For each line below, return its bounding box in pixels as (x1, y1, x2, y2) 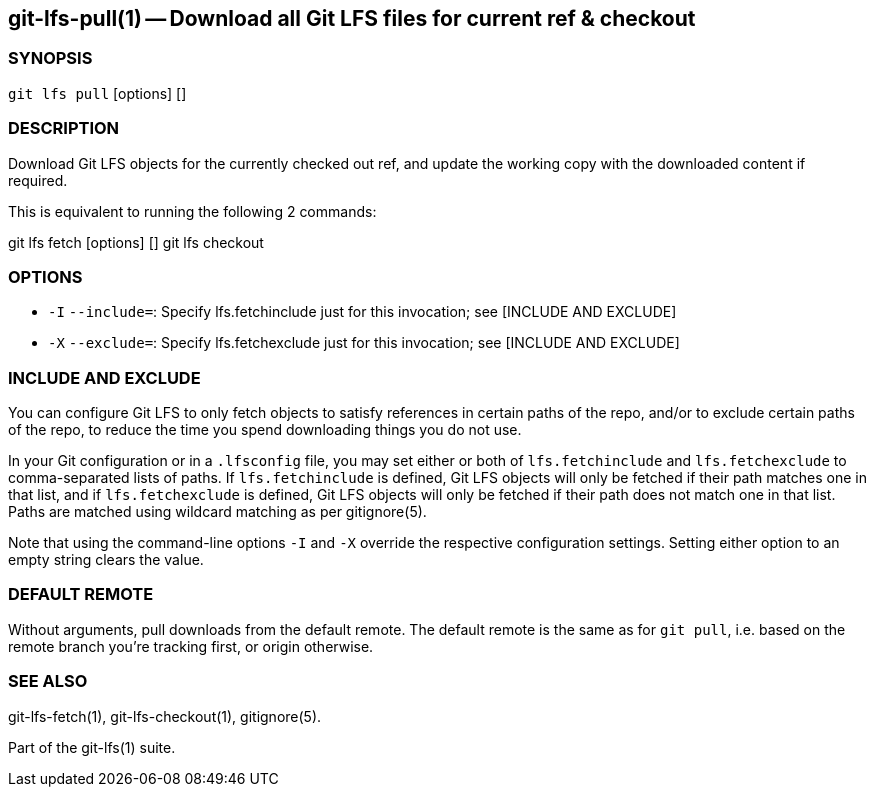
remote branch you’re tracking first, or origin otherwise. (8, 637, 374, 655)
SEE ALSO (8, 671, 88, 692)
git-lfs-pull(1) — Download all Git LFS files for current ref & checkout (8, 6, 696, 31)
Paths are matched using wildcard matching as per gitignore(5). (8, 503, 427, 521)
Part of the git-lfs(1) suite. (8, 738, 176, 756)
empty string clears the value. (8, 551, 204, 569)
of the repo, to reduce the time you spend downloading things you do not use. (8, 421, 522, 439)
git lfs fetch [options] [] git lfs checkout (8, 233, 264, 251)
